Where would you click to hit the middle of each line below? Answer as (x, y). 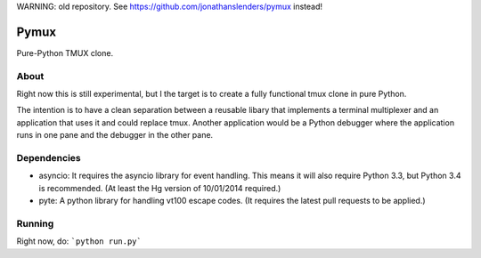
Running (35, 223)
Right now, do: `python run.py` (79, 241)
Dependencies (49, 157)
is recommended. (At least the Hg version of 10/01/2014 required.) (160, 188)
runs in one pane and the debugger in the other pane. (115, 135)
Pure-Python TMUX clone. (65, 52)
